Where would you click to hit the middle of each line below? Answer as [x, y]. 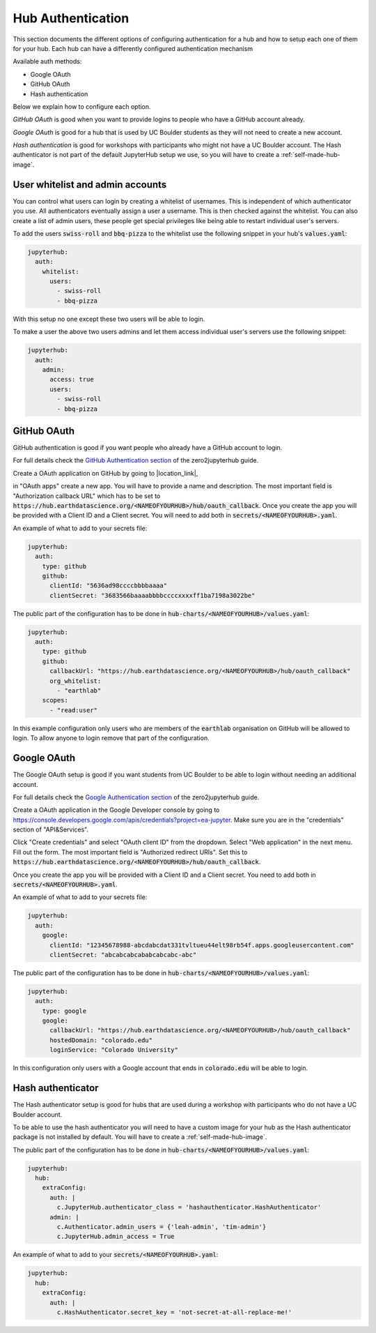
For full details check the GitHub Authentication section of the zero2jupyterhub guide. [136, 460]
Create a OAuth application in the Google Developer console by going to [116, 810]
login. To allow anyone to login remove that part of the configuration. [111, 738]
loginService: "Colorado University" [114, 1050]
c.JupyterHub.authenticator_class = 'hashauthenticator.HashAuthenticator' [189, 1207]
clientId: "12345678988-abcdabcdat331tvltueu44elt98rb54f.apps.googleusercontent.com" [202, 945]
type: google [64, 1011]
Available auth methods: [47, 61]
